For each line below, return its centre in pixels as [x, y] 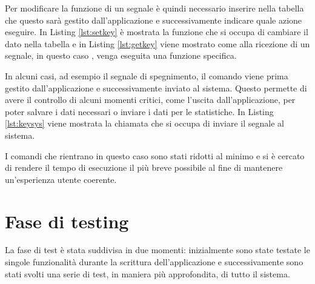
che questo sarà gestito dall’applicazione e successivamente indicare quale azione [154, 20]
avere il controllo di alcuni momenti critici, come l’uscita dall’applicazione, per [150, 100]
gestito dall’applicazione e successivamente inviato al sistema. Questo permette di [156, 88]
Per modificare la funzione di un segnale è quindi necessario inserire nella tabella [154, 8]
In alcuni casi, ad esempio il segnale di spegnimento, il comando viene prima [147, 75]
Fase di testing [67, 221]
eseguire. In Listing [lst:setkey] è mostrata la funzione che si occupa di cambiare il [157, 32]
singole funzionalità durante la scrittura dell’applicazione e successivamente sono [154, 262]
